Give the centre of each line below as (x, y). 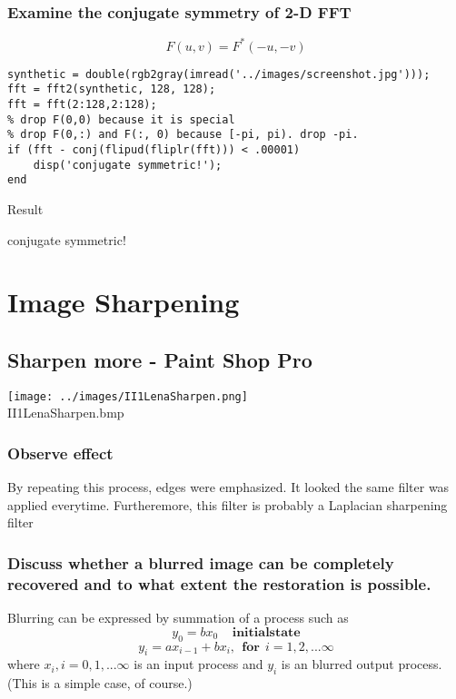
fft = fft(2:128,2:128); (82, 105)
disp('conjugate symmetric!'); (128, 165)
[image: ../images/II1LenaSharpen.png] (128, 396)
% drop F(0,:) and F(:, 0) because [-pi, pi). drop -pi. (183, 135)
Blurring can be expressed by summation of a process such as (178, 618)
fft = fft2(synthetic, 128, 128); (112, 89)
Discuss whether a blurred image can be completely (201, 562)
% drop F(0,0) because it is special (121, 119)
